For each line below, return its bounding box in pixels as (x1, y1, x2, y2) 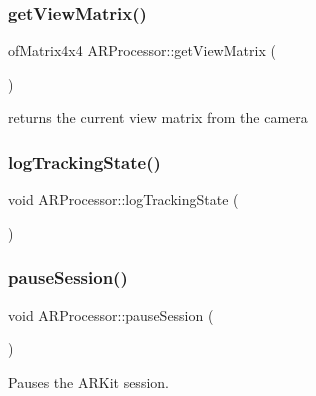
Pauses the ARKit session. (8, 371, 169, 392)
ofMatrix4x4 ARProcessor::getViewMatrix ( (8, 40, 276, 61)
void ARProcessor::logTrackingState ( (8, 189, 239, 210)
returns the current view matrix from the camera (8, 107, 308, 128)
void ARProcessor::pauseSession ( (8, 304, 214, 325)
